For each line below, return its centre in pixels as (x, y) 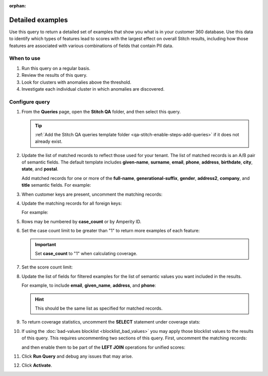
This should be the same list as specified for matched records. (99, 308)
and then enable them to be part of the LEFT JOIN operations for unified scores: (103, 347)
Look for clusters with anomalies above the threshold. (76, 82)
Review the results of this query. (55, 75)
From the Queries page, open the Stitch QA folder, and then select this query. (101, 112)
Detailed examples (38, 20)
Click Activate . (37, 365)
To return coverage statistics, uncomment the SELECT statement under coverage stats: (111, 322)
